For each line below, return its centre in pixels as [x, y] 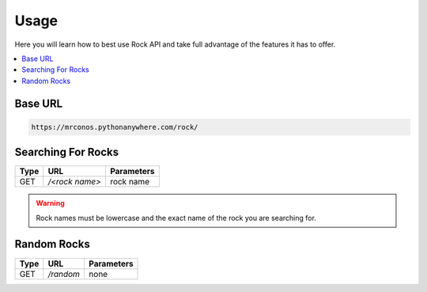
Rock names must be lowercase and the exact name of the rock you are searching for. [176, 218]
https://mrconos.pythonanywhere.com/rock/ [115, 127]
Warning [50, 203]
